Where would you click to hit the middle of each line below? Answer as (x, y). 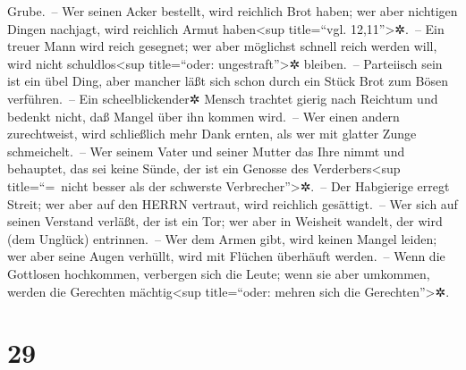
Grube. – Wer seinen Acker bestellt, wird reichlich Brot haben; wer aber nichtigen (233, 11)
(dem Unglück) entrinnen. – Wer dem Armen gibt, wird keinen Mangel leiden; (222, 238)
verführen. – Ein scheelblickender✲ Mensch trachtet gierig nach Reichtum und (223, 98)
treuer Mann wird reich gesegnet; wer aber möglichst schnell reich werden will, (222, 46)
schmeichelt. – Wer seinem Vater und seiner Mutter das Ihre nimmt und (206, 151)
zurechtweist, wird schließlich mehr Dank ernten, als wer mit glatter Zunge (212, 134)
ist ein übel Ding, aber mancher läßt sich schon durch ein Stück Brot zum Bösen (228, 81)
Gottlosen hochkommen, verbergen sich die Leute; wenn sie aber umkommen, (219, 273)
